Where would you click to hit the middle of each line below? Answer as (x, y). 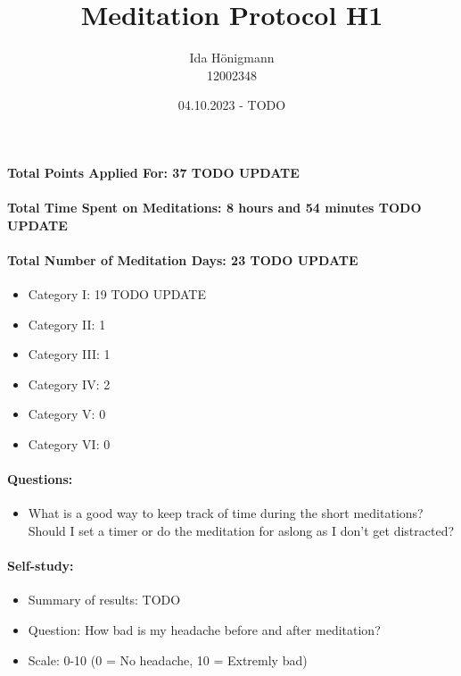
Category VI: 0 (69, 444)
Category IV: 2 (69, 384)
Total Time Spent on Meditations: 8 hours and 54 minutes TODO (214, 208)
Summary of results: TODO (104, 600)
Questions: (40, 479)
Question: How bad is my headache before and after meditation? (204, 630)
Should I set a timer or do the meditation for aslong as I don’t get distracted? (241, 531)
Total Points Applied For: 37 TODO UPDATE (153, 172)
